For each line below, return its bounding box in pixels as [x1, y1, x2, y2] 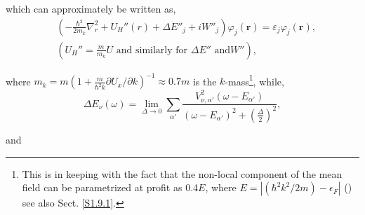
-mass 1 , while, [225, 71, 284, 88]
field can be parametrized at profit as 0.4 [22, 180, 199, 195]
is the [192, 74, 217, 88]
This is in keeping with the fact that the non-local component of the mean [22, 166, 343, 181]
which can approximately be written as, [6, 1, 176, 15]
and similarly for [116, 45, 188, 55]
